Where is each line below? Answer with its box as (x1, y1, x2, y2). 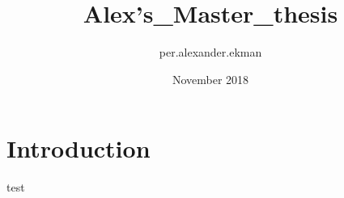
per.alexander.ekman (159, 44, 262, 61)
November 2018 (172, 70, 249, 87)
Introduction (6, 132, 151, 165)
